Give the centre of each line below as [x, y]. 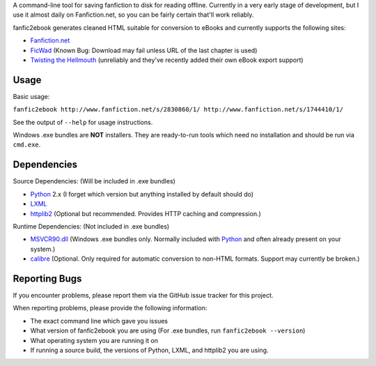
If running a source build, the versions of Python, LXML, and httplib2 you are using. [149, 350]
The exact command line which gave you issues [99, 321]
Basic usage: [31, 96]
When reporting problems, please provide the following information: [110, 308]
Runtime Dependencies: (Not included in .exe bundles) [91, 226]
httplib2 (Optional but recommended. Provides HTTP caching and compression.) [146, 213]
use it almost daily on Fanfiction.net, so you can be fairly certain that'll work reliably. [133, 15]
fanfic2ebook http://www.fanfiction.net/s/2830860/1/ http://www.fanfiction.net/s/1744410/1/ [178, 109]
